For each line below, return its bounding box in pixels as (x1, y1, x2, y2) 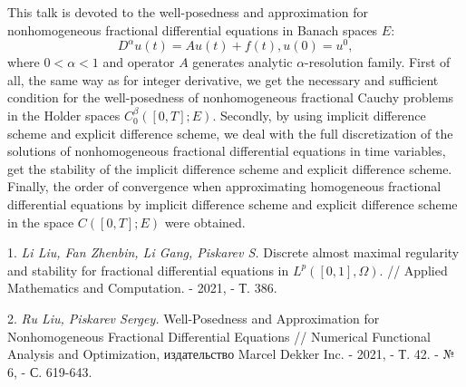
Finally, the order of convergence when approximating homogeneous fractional (7, 177, 442, 196)
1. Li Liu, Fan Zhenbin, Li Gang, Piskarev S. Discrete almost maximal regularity (7, 243, 460, 262)
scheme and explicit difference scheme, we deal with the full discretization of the (7, 123, 453, 142)
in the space (7, 212, 74, 231)
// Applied (387, 260, 448, 279)
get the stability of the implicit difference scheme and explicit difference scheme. (7, 159, 452, 178)
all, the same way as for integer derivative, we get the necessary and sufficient (7, 70, 439, 89)
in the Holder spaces (7, 106, 121, 125)
